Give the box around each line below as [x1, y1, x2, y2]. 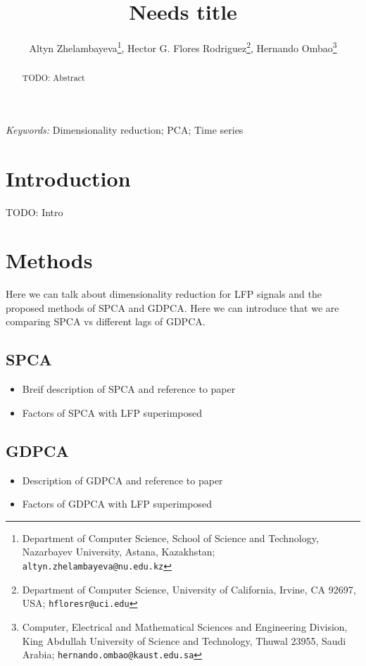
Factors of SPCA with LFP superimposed [22, 405, 203, 420]
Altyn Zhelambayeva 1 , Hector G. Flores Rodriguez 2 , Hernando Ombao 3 [29, 39, 337, 55]
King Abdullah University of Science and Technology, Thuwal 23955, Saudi [22, 633, 346, 648]
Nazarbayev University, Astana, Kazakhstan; [22, 544, 215, 559]
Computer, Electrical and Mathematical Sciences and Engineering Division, [22, 619, 348, 634]
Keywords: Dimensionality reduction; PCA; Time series [6, 122, 244, 137]
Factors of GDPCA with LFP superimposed [22, 496, 212, 511]
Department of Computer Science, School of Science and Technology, [22, 530, 319, 545]
